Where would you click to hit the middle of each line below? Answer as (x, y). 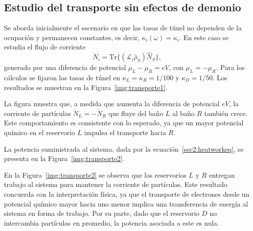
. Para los (230, 67)
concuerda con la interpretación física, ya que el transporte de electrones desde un (127, 194)
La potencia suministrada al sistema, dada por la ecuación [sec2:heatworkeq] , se (124, 149)
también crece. (226, 113)
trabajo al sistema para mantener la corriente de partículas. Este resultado (116, 184)
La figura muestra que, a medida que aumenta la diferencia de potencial (112, 104)
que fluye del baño (136, 113)
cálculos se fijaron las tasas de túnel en (62, 77)
